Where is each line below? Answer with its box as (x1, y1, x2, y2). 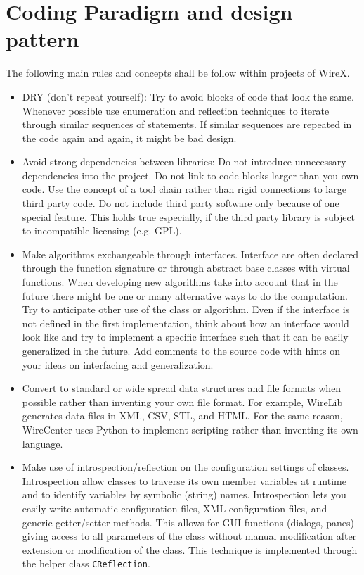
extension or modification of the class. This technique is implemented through (22, 542, 358, 557)
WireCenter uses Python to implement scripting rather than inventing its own (22, 422, 358, 436)
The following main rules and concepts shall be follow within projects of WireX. (6, 65, 350, 80)
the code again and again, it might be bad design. (22, 130, 237, 145)
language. (22, 436, 63, 450)
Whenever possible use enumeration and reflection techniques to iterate (22, 103, 330, 118)
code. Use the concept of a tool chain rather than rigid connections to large (22, 182, 346, 196)
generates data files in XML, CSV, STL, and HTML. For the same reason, (22, 408, 343, 423)
